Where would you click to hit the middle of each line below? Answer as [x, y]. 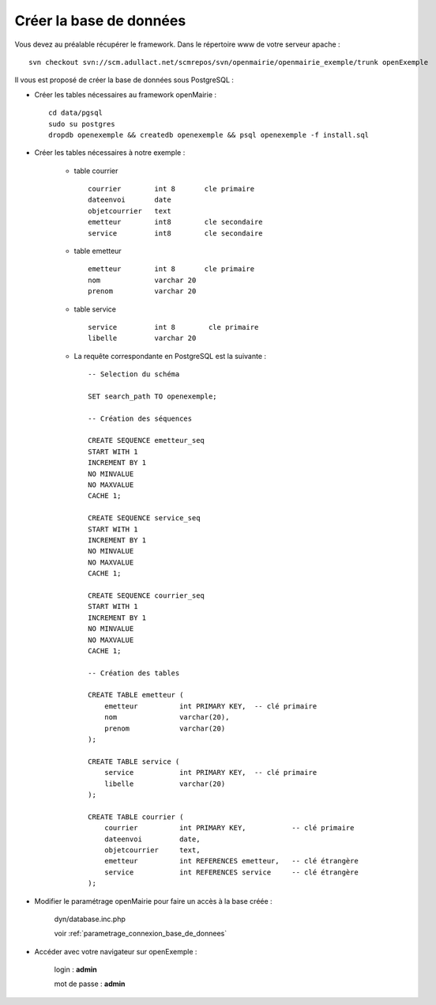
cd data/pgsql [75, 113]
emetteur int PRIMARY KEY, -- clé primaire [210, 706]
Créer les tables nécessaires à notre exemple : [110, 153]
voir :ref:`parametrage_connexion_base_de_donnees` [141, 934]
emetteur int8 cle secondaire [176, 222]
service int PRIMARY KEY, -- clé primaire [210, 773]
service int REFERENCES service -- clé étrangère [231, 872]
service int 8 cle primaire [173, 327]
